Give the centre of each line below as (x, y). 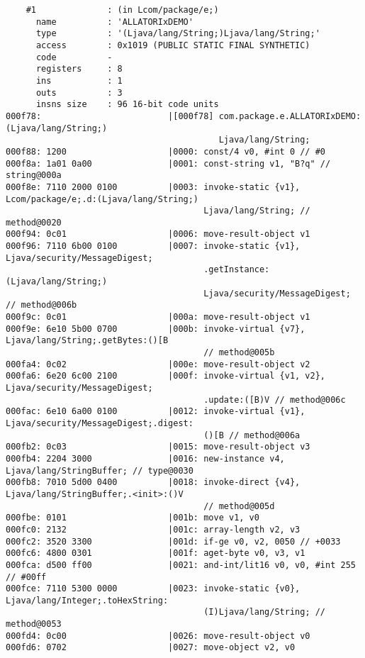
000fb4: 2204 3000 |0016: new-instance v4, (145, 458)
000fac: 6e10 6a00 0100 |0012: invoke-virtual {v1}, (156, 412)
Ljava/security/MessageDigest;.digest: (100, 423)
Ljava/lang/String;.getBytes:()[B (87, 341)
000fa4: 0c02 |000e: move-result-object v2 (158, 364)
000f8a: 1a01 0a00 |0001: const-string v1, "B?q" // (168, 163)
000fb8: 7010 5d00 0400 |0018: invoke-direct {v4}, (153, 483)
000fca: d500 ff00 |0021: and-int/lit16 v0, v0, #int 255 (181, 565)
